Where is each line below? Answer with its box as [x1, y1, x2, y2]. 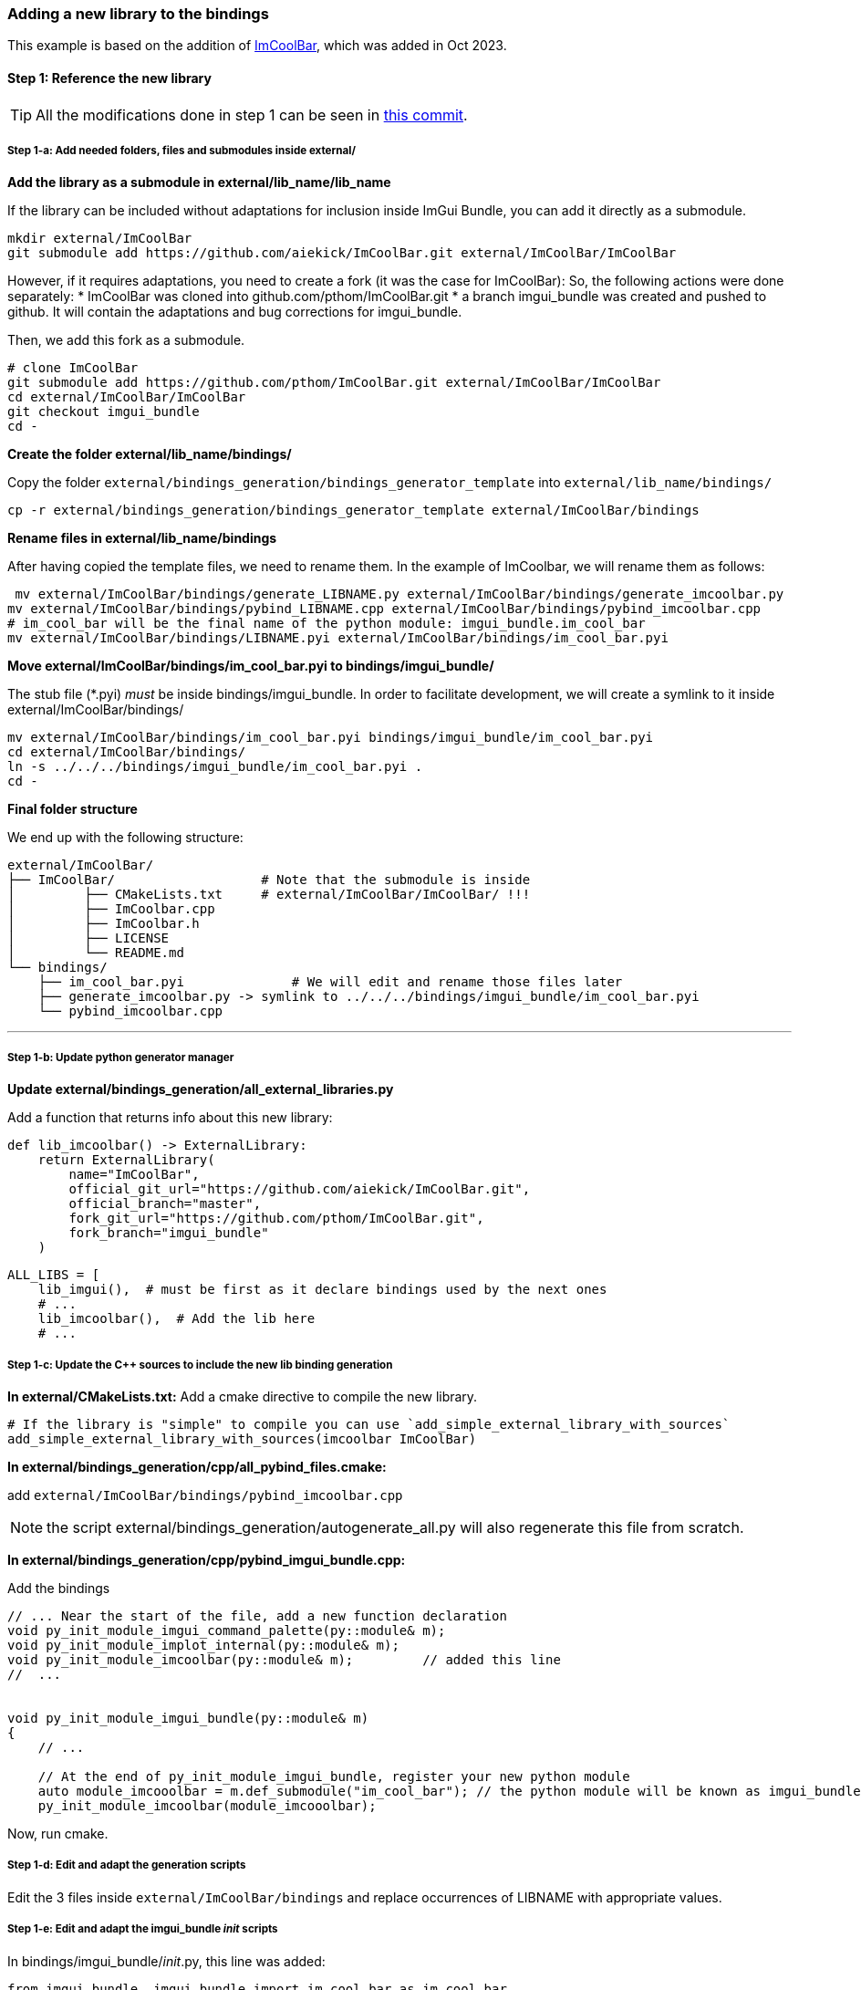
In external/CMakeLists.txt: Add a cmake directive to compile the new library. [7, 1388, 478, 1404]
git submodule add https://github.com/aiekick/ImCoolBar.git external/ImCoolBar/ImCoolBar [7, 245, 677, 261]
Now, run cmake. [7, 1825, 109, 1841]
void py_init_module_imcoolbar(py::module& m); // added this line [7, 1651, 561, 1667]
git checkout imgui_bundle [7, 404, 200, 420]
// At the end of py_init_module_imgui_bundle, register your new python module [37, 1768, 630, 1784]
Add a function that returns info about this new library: [7, 1110, 333, 1126]
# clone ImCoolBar [7, 360, 139, 376]
